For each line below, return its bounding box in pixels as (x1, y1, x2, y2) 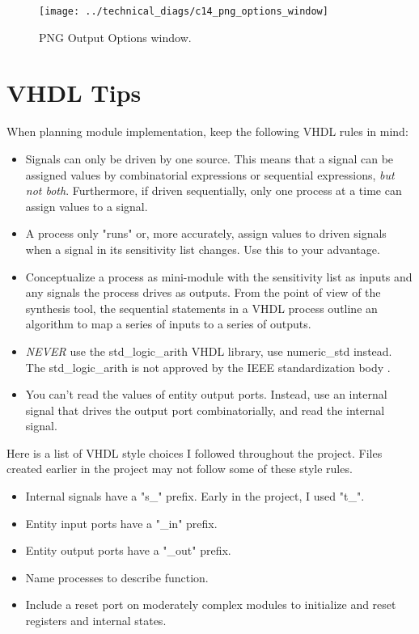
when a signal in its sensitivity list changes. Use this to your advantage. (25, 240, 380, 257)
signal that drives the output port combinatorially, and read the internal (25, 401, 385, 418)
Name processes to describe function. (25, 568, 209, 585)
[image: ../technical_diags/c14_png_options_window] (39, 6, 328, 17)
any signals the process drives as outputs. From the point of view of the (25, 284, 381, 301)
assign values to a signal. (25, 197, 148, 214)
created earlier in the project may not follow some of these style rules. (6, 460, 353, 477)
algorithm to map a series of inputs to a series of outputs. (25, 315, 311, 332)
